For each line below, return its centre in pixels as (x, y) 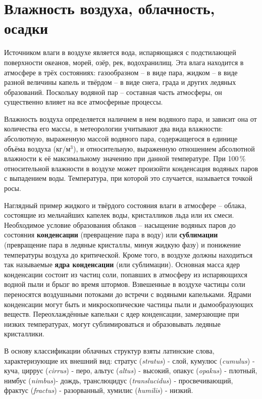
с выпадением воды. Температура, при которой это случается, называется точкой (128, 178)
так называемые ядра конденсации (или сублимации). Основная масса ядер (122, 264)
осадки (26, 28)
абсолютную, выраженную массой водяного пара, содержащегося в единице (121, 139)
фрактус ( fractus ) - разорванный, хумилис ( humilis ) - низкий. (99, 390)
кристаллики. (24, 334)
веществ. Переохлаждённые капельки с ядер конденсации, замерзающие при (122, 314)
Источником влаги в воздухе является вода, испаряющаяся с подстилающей (120, 52)
